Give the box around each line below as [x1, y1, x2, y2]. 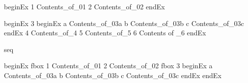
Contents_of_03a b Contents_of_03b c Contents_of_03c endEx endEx [4, 70, 221, 80]
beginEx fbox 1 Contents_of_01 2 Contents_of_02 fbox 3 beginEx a [4, 60, 213, 71]
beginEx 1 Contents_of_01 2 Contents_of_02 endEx [4, 1, 165, 11]
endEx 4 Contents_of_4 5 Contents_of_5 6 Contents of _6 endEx [4, 28, 206, 38]
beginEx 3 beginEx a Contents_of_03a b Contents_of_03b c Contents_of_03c [4, 18, 244, 28]
